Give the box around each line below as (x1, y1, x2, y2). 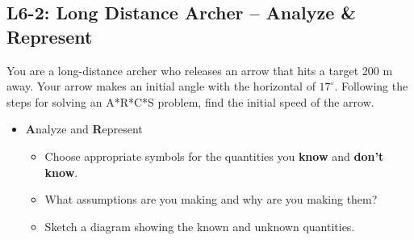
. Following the (334, 78, 408, 95)
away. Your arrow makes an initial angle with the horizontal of (6, 78, 316, 95)
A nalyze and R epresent (25, 120, 143, 137)
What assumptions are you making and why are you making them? (44, 191, 378, 208)
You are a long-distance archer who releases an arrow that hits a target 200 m (6, 61, 393, 78)
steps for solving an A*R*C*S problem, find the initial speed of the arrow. (6, 93, 374, 110)
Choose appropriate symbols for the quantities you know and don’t (44, 147, 384, 164)
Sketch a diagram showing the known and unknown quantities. (44, 217, 355, 234)
